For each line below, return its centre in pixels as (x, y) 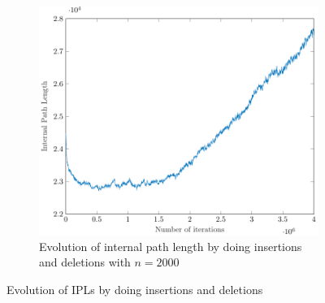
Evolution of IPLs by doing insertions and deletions (135, 289)
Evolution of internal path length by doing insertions (171, 246)
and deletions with (85, 262)
